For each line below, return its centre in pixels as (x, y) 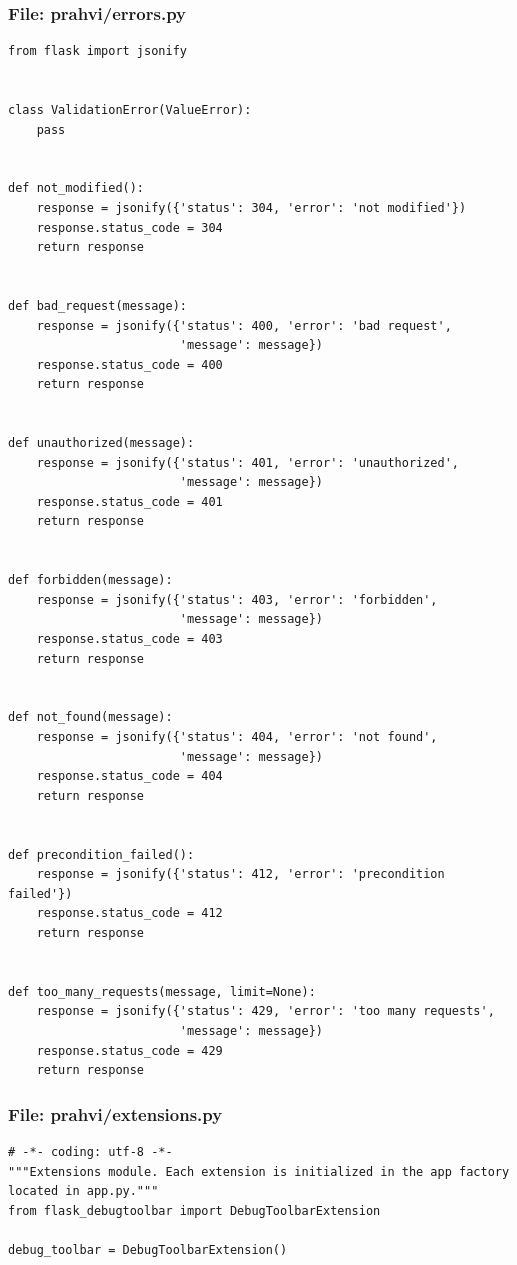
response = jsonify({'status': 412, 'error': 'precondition (240, 874)
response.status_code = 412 (129, 913)
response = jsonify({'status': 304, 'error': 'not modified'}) (251, 207)
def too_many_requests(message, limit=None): (162, 991)
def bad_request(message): (97, 305)
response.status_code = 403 (129, 639)
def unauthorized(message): (101, 443)
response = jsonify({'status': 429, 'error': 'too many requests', (265, 1011)
